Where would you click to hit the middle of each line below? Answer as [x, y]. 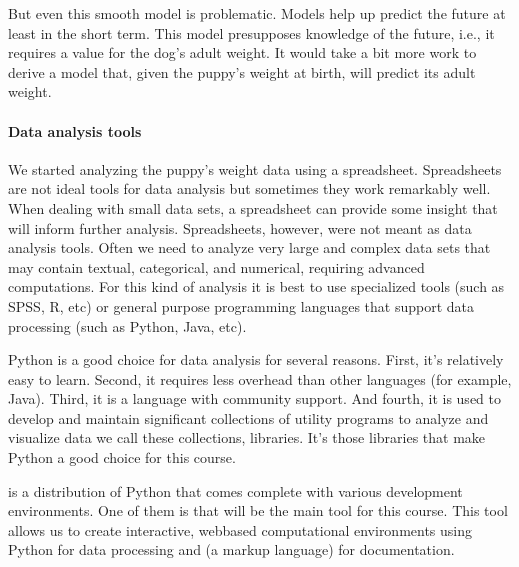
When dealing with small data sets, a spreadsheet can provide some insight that [253, 207]
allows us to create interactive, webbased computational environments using [240, 529]
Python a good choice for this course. [122, 457]
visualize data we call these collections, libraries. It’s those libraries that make [247, 437]
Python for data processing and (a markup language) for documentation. [231, 549]
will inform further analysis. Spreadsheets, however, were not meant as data [240, 227]
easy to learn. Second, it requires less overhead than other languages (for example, [260, 378]
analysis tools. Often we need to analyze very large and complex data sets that [249, 247]
